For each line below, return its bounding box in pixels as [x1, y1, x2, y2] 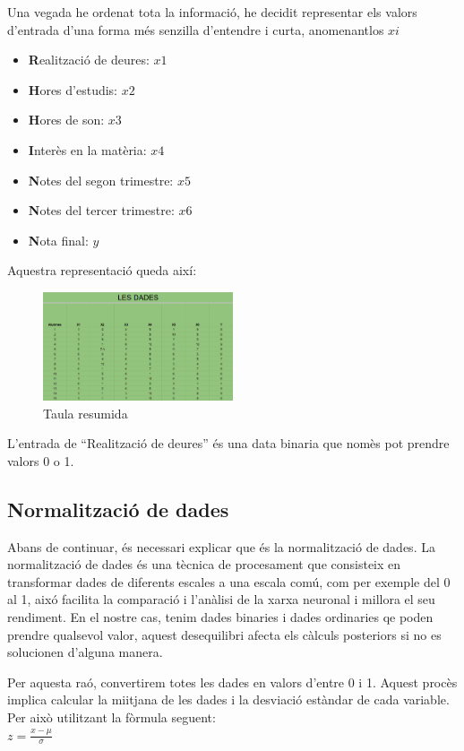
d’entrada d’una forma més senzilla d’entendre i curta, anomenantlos [7, 20, 384, 39]
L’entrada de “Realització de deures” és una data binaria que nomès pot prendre [7, 434, 450, 453]
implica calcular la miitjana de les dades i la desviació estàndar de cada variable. [7, 690, 450, 709]
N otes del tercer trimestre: [28, 201, 175, 220]
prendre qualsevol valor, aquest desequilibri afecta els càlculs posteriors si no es [7, 625, 442, 643]
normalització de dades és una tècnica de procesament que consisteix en [7, 555, 401, 574]
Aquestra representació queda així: [7, 261, 197, 280]
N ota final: [28, 230, 89, 249]
